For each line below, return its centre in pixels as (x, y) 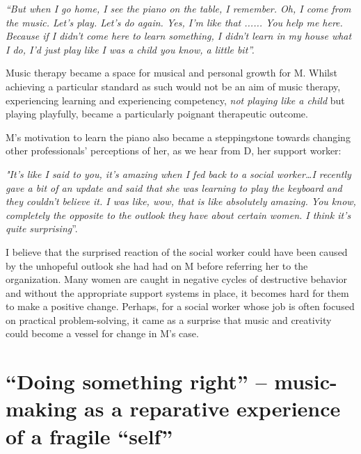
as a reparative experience (212, 408)
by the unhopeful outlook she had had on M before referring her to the (157, 265)
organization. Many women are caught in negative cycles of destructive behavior (177, 279)
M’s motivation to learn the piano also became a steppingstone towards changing (178, 137)
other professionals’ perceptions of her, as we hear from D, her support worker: (174, 151)
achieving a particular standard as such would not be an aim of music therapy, (173, 86)
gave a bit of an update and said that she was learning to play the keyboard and (174, 187)
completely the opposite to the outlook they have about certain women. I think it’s (178, 214)
